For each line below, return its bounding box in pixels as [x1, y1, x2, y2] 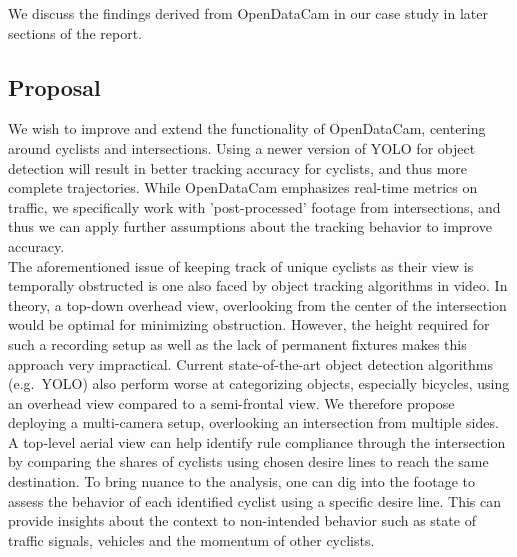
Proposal [8, 71, 101, 102]
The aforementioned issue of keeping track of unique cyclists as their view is [8, 255, 474, 276]
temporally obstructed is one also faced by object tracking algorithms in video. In [8, 275, 508, 296]
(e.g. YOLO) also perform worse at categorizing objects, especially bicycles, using [8, 373, 510, 394]
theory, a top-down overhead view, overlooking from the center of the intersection [8, 294, 507, 315]
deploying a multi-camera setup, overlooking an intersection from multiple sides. [8, 412, 499, 433]
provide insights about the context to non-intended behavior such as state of [8, 510, 476, 531]
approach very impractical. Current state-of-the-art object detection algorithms [8, 353, 493, 374]
